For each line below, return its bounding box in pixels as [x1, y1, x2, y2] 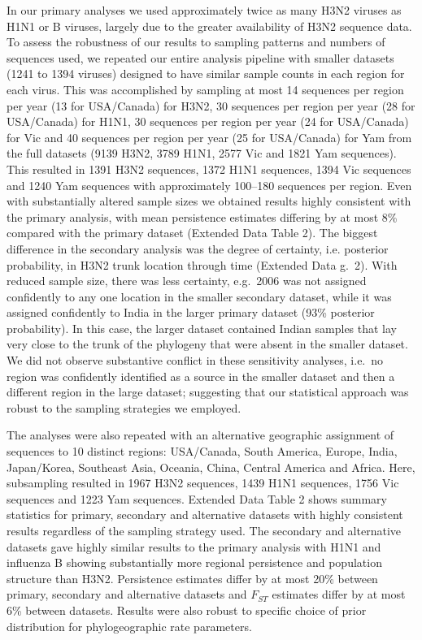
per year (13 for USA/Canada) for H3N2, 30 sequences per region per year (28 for [7, 97, 415, 114]
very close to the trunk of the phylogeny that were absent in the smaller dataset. [7, 335, 408, 352]
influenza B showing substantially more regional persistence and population [7, 554, 382, 571]
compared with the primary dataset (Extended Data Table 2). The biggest [7, 224, 378, 241]
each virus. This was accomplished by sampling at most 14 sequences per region [7, 80, 404, 97]
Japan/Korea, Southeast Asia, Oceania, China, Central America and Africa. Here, [7, 458, 415, 475]
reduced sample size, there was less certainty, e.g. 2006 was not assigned [7, 272, 367, 289]
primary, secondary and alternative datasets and [7, 586, 247, 603]
